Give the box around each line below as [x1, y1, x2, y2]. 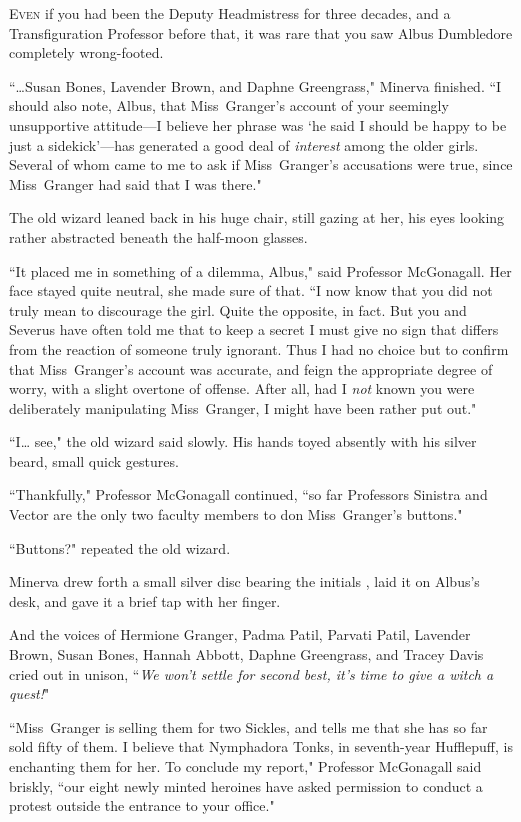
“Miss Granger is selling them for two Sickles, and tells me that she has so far [9, 716, 488, 737]
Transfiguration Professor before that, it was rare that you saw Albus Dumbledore [9, 22, 513, 43]
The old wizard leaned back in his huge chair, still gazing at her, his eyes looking [9, 207, 505, 228]
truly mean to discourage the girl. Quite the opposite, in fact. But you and [9, 299, 467, 320]
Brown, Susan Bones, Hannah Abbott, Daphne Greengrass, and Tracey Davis [9, 644, 484, 665]
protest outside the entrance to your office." [9, 795, 275, 816]
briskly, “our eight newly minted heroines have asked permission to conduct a [9, 775, 483, 796]
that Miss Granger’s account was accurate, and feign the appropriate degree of [9, 358, 493, 379]
